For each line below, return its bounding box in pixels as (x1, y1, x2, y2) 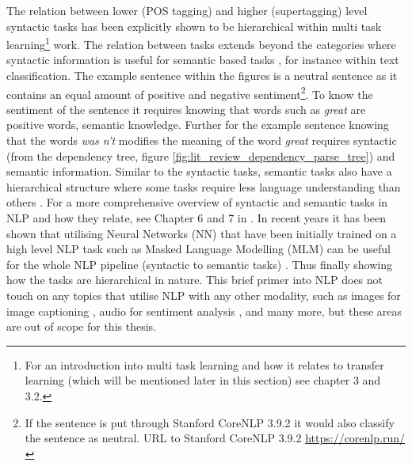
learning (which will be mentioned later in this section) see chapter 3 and (25, 372, 381, 388)
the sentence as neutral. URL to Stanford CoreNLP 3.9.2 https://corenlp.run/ (25, 430, 405, 446)
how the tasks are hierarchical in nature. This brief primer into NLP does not (6, 271, 383, 288)
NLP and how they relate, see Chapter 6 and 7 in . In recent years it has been (6, 210, 387, 226)
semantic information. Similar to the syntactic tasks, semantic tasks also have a (6, 163, 392, 180)
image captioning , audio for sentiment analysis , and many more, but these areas (6, 302, 402, 319)
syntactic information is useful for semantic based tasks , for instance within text (6, 51, 399, 68)
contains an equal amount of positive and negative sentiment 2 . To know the (6, 83, 373, 102)
